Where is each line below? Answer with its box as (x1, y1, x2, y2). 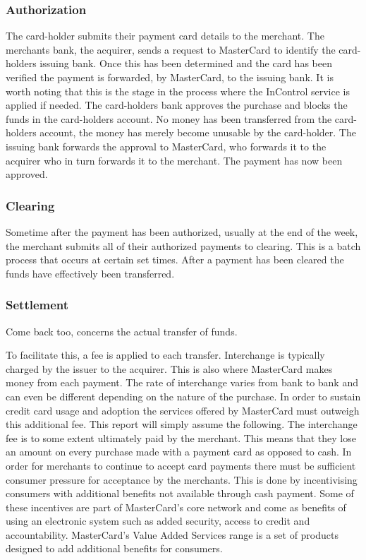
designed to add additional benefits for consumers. (6, 541, 223, 556)
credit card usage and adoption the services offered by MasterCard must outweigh (6, 403, 360, 417)
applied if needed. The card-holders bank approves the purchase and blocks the (6, 97, 348, 112)
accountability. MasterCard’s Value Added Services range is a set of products (6, 527, 338, 542)
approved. (6, 167, 48, 181)
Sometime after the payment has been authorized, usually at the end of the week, (6, 224, 358, 239)
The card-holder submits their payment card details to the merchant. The (6, 28, 324, 43)
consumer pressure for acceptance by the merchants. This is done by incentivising (6, 472, 358, 487)
